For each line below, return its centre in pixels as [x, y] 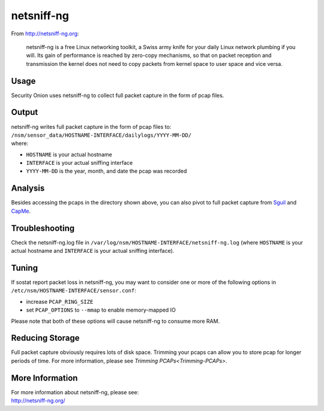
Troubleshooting [43, 228]
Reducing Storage [46, 338]
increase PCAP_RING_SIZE [60, 301]
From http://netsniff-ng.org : [45, 34]
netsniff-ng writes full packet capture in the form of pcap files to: [91, 126]
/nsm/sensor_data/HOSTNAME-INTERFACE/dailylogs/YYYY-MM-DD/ [101, 135]
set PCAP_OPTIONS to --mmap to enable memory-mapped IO [101, 310]
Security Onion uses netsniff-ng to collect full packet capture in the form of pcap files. [118, 95]
